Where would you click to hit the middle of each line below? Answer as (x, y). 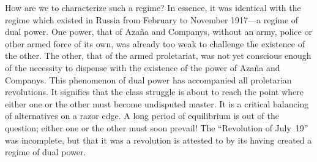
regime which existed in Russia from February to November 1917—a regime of (152, 19)
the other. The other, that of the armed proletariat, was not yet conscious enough (158, 56)
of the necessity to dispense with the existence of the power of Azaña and (143, 67)
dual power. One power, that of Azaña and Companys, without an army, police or (158, 32)
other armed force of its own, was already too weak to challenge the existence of (155, 43)
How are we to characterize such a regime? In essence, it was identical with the (153, 7)
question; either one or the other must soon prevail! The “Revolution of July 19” (157, 127)
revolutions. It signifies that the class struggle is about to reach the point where (154, 92)
